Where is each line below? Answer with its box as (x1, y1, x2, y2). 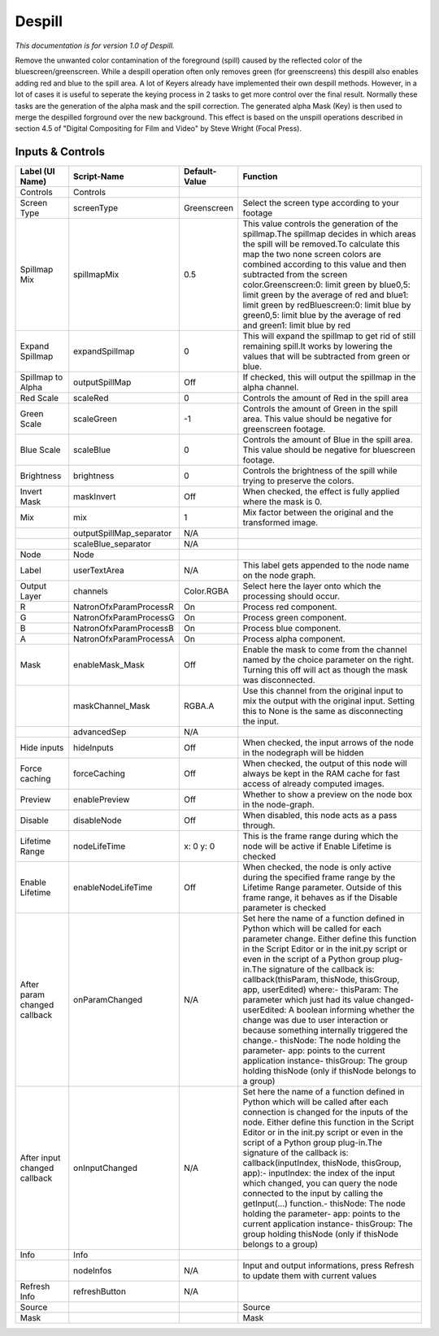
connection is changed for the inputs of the (242, 1107, 408, 1118)
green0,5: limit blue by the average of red (242, 310, 402, 321)
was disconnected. (242, 675, 316, 686)
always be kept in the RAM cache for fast (242, 768, 400, 780)
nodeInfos (73, 1265, 112, 1277)
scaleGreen (73, 413, 118, 424)
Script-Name (73, 171, 124, 182)
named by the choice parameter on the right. (242, 655, 415, 666)
